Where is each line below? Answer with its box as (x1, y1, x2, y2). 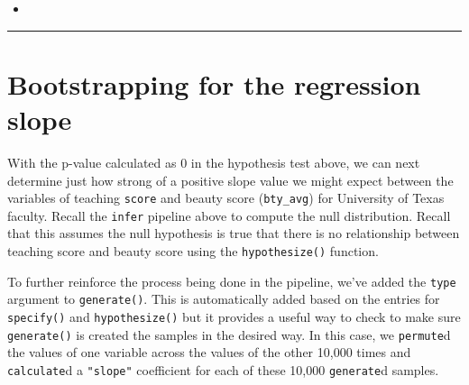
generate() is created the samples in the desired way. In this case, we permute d (7, 325, 451, 344)
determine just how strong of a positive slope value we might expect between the (7, 170, 454, 189)
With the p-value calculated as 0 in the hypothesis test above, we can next (7, 152, 420, 171)
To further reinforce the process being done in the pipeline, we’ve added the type (7, 271, 456, 290)
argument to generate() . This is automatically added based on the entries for (7, 289, 440, 308)
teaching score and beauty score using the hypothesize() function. (7, 242, 379, 260)
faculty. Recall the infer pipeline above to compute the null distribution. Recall (7, 206, 451, 225)
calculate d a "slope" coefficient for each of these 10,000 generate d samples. (7, 360, 439, 379)
